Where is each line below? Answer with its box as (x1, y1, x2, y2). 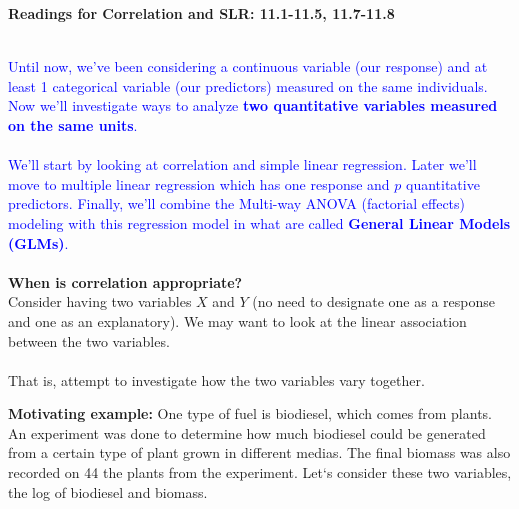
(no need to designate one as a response (252, 291, 495, 312)
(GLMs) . (8, 232, 69, 253)
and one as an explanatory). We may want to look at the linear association (8, 310, 467, 331)
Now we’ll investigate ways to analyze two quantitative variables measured (8, 95, 498, 116)
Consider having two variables (8, 291, 192, 312)
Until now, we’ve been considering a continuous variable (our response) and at (8, 56, 488, 77)
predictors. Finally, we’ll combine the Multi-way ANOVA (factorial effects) (8, 193, 466, 214)
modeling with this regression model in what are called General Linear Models (8, 212, 511, 233)
